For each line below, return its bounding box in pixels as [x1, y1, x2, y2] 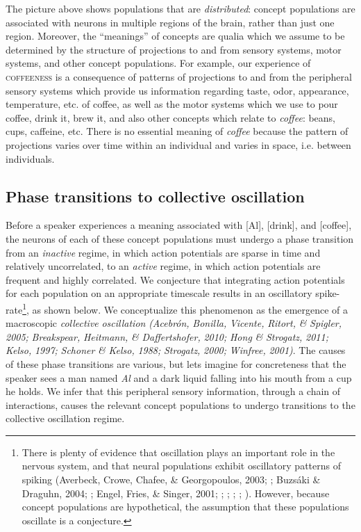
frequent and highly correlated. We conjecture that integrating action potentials [6, 272, 345, 287]
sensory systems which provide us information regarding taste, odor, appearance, [6, 83, 349, 97]
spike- [315, 286, 340, 300]
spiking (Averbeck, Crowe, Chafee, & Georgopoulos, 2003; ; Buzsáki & [22, 472, 321, 487]
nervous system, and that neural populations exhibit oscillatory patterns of [22, 458, 341, 473]
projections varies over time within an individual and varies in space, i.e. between [6, 137, 351, 152]
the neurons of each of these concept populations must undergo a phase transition [6, 231, 354, 245]
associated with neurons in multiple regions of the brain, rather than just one [6, 15, 335, 29]
